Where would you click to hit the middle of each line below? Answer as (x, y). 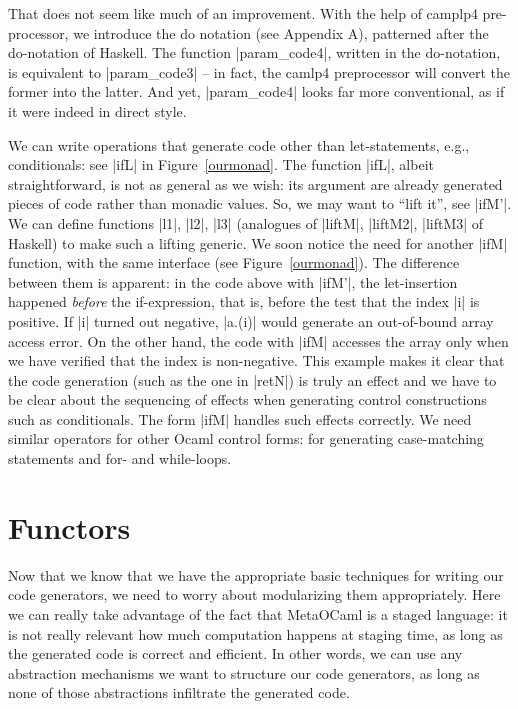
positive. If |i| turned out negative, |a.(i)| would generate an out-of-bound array (251, 320)
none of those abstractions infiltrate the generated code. (179, 692)
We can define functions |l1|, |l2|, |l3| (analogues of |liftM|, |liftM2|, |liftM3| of (246, 222)
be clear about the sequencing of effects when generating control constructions (247, 399)
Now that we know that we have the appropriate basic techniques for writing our (256, 574)
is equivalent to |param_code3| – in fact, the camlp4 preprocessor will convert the (259, 71)
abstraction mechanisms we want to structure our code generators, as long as (244, 672)
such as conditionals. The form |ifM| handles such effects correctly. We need (240, 418)
